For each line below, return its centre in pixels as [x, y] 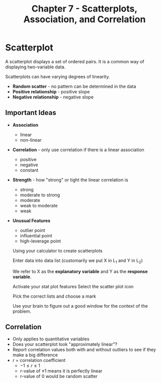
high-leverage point [41, 241]
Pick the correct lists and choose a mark [54, 296]
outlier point [32, 230]
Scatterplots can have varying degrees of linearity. [58, 76]
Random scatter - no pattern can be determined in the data [74, 86]
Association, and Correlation [85, 19]
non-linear [31, 140]
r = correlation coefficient [39, 360]
